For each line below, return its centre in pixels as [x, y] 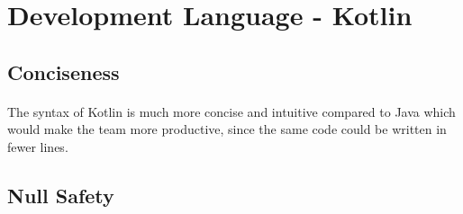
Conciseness [64, 71]
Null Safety [61, 195]
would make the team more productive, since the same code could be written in [227, 129]
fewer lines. [38, 146]
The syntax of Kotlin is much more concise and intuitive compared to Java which [231, 111]
